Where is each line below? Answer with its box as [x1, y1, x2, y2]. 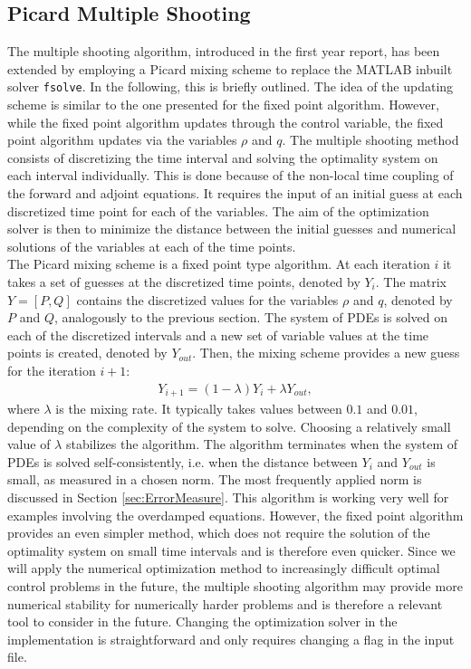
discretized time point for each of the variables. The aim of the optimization [7, 201, 429, 220]
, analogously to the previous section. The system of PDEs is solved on [53, 308, 448, 327]
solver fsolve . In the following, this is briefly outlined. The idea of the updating [7, 77, 454, 96]
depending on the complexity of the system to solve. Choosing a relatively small [7, 416, 451, 435]
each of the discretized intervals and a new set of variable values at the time [7, 325, 429, 344]
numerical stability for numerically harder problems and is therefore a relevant [7, 594, 443, 613]
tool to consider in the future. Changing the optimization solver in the [7, 612, 398, 631]
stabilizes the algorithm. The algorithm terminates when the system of [65, 435, 458, 454]
